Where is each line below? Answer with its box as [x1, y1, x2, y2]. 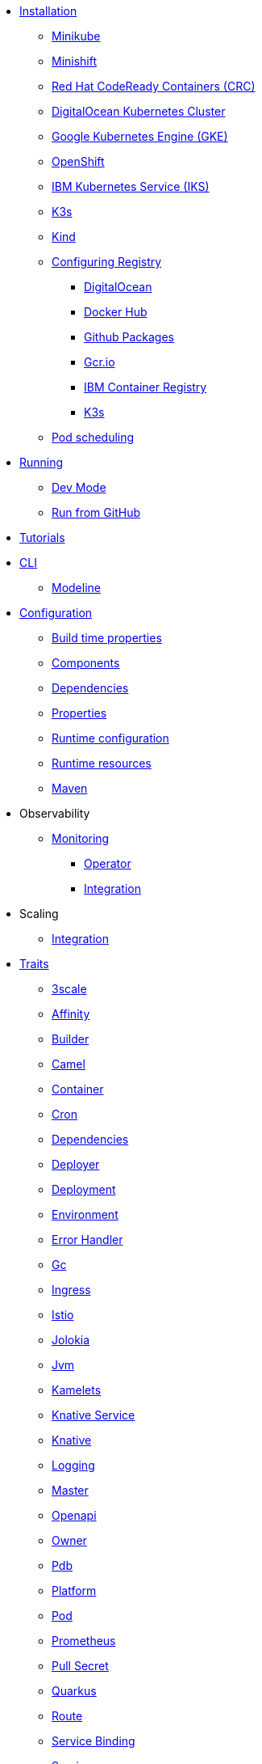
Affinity [52, 1007, 90, 1021]
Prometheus [52, 1634, 116, 1648]
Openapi [52, 1508, 97, 1522]
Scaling [19, 907, 59, 920]
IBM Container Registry [84, 380, 207, 394]
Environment [52, 1208, 119, 1221]
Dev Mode [52, 480, 106, 494]
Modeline [52, 581, 101, 594]
